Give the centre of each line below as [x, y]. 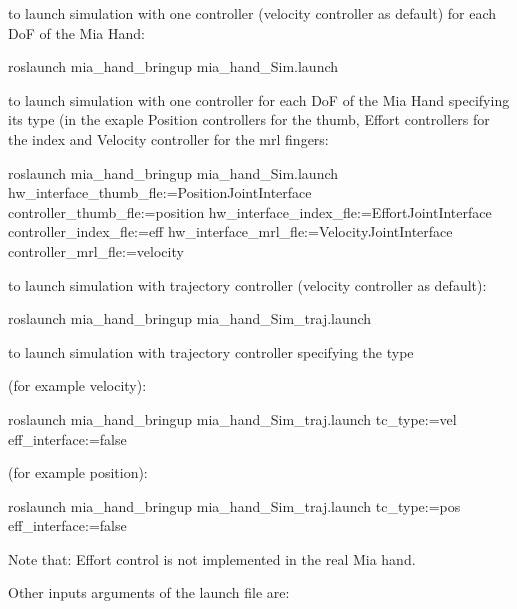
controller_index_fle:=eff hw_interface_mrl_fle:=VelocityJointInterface [230, 231]
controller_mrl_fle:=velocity [96, 250]
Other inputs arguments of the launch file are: [149, 592]
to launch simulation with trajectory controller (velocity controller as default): [247, 284]
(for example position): [78, 472]
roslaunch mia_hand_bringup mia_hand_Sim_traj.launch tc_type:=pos [234, 505]
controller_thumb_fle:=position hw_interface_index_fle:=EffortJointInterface [250, 211]
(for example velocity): [77, 385]
